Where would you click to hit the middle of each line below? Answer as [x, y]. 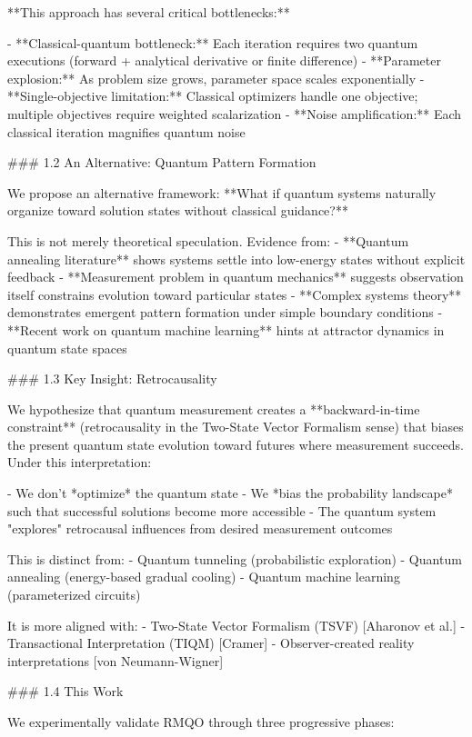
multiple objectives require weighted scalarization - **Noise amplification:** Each [235, 113]
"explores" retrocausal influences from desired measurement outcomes [200, 528]
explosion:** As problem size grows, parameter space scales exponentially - [216, 78]
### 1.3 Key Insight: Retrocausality [112, 378]
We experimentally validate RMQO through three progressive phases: [201, 722]
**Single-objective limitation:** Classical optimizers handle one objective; [213, 96]
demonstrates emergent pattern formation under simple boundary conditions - [225, 312]
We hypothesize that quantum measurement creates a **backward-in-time [214, 408]
